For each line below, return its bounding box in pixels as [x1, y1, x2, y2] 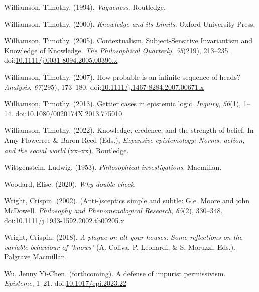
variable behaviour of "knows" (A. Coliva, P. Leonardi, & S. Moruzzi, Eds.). [4, 241, 235, 252]
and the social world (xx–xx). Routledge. [4, 144, 129, 155]
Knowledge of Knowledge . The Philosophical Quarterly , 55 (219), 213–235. [4, 45, 230, 55]
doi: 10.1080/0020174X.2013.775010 [15, 108, 122, 118]
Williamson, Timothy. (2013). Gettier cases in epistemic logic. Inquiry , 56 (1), [4, 98, 241, 109]
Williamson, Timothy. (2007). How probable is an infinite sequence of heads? [4, 71, 240, 82]
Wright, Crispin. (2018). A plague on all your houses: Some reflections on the [4, 232, 242, 242]
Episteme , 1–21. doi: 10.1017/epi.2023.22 [4, 278, 126, 288]
